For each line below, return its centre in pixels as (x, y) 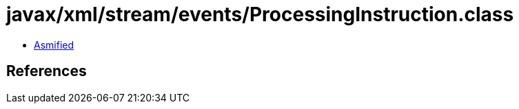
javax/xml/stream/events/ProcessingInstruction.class (260, 14)
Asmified (54, 45)
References (47, 71)
